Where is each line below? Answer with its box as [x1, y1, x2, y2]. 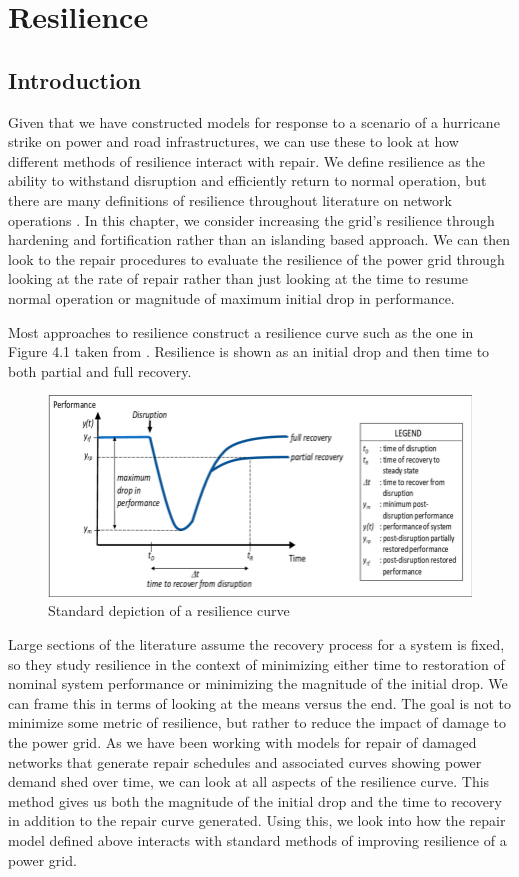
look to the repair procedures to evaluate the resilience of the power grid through [8, 248, 505, 269]
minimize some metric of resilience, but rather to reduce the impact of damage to [8, 712, 507, 733]
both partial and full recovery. [8, 360, 192, 381]
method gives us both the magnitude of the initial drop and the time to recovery [8, 790, 502, 811]
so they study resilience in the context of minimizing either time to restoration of [8, 653, 505, 674]
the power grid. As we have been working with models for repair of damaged [8, 731, 477, 752]
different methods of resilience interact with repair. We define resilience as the [8, 150, 485, 171]
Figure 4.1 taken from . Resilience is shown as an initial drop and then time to [8, 341, 490, 362]
